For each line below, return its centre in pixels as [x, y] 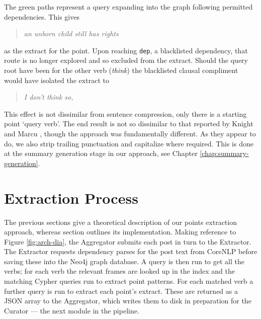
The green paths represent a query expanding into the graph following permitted [128, 7]
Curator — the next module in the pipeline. [72, 310]
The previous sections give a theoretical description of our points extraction [120, 222]
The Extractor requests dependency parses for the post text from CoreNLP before [131, 251]
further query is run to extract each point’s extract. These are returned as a [121, 291]
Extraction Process [71, 197]
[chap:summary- [224, 153]
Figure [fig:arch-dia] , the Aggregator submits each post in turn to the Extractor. [128, 241]
